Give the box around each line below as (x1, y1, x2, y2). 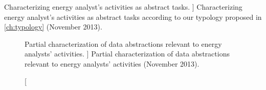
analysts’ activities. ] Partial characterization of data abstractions (25, 48, 230, 59)
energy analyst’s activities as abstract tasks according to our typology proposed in (4, 11, 262, 22)
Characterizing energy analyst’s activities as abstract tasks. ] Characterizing (4, 2, 242, 12)
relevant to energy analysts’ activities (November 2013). (25, 58, 199, 69)
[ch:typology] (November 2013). (4, 21, 102, 32)
